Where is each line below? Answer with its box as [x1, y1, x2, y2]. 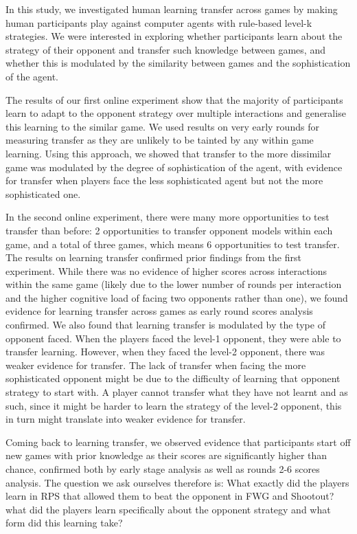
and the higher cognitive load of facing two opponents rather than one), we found [5, 290, 348, 304]
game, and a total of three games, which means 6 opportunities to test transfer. [5, 236, 340, 251]
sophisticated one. [5, 186, 81, 201]
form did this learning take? [5, 515, 123, 530]
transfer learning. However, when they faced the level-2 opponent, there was [5, 344, 325, 359]
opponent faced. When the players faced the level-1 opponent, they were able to [5, 331, 341, 345]
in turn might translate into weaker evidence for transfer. [5, 412, 246, 426]
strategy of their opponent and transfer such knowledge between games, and [5, 42, 325, 56]
